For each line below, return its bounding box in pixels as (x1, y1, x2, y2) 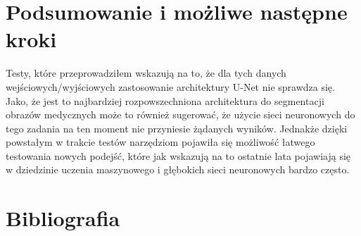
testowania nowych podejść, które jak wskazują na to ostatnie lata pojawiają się (6, 148, 351, 163)
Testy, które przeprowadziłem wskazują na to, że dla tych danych (6, 66, 286, 80)
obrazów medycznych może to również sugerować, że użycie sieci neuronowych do (6, 107, 355, 122)
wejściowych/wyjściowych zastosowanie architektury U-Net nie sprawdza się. (6, 79, 335, 94)
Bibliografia (6, 204, 120, 232)
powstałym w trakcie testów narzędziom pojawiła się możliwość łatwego (6, 135, 315, 149)
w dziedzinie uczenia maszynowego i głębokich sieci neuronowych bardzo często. (6, 162, 350, 177)
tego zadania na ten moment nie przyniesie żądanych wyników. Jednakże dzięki (6, 120, 348, 135)
